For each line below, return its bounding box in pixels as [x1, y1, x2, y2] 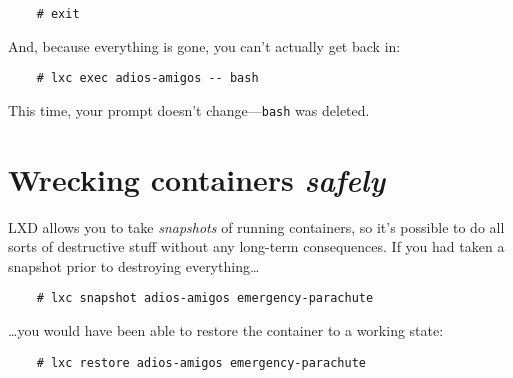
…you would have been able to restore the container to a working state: [8, 320, 444, 341]
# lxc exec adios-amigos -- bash [36, 71, 259, 86]
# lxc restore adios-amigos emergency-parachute [36, 355, 366, 370]
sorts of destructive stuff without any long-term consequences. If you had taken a [8, 236, 505, 257]
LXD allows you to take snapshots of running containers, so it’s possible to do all [8, 216, 505, 237]
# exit [36, 7, 80, 21]
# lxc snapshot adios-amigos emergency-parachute [36, 291, 374, 306]
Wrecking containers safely [8, 158, 385, 200]
